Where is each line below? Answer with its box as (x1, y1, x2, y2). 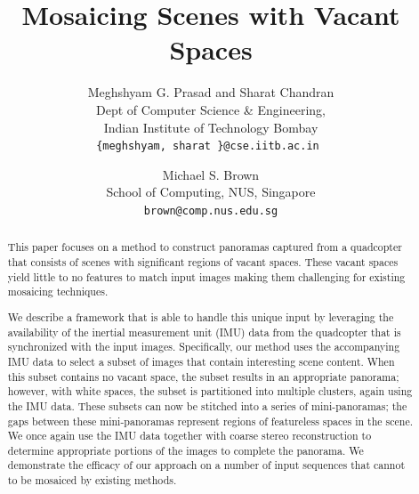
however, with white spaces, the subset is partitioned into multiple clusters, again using (7, 384, 413, 399)
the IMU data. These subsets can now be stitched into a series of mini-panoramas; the (7, 398, 407, 413)
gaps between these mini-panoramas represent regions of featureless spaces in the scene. (7, 413, 414, 428)
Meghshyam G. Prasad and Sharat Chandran (87, 83, 334, 101)
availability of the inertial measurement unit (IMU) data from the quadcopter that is (7, 324, 401, 339)
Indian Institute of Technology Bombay (103, 117, 318, 136)
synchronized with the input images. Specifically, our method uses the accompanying (7, 339, 400, 354)
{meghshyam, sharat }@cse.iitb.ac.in (96, 140, 319, 153)
